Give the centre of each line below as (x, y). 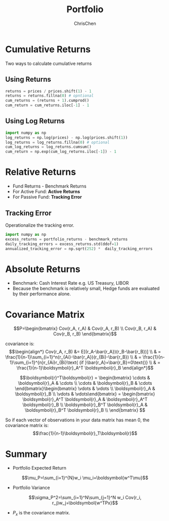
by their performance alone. (42, 294)
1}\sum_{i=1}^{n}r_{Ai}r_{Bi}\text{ (44, 362)
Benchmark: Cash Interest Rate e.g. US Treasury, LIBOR (71, 283)
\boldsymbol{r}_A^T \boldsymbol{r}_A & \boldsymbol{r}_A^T (85, 400)
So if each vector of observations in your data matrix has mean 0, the (77, 420)
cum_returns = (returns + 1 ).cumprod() (47, 101)
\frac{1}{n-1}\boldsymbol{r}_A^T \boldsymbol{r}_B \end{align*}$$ (85, 368)
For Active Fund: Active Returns (46, 192)
